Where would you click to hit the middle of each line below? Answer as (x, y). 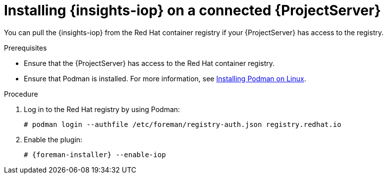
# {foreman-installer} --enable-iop (95, 154)
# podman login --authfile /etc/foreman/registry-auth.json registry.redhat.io (183, 124)
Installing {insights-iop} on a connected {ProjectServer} (193, 10)
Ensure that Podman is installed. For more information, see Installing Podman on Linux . (165, 78)
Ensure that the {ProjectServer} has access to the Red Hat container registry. (149, 63)
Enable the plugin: (53, 139)
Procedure (21, 94)
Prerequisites (26, 48)
